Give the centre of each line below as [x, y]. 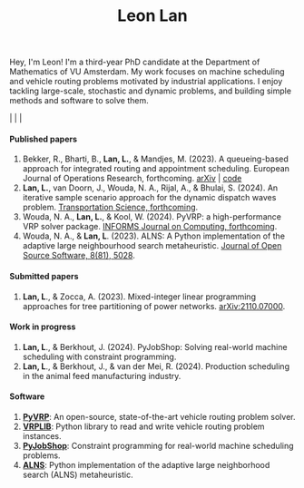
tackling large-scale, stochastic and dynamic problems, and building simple [151, 91]
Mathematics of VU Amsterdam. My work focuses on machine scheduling [147, 72]
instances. [42, 436]
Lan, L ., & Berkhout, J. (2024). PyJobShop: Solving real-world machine [155, 346]
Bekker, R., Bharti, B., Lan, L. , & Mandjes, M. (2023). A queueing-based [155, 159]
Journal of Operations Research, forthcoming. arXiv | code [132, 179]
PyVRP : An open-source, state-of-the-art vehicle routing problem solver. [159, 417]
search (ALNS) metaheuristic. [78, 474]
